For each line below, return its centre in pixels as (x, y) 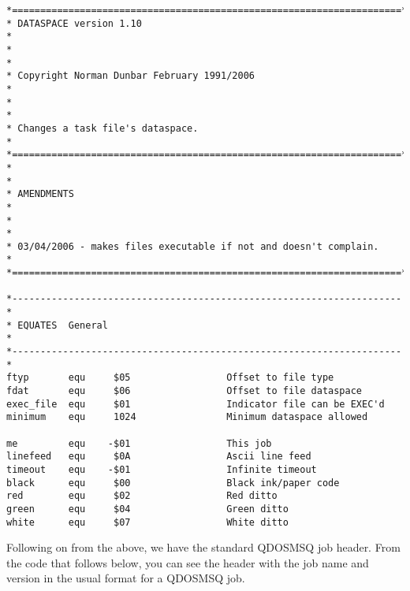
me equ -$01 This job (139, 443)
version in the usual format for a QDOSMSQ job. (126, 578)
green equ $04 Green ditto (147, 509)
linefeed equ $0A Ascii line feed (159, 457)
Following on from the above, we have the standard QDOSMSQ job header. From (203, 547)
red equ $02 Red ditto (142, 496)
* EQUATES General (57, 325)
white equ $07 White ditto (147, 522)
